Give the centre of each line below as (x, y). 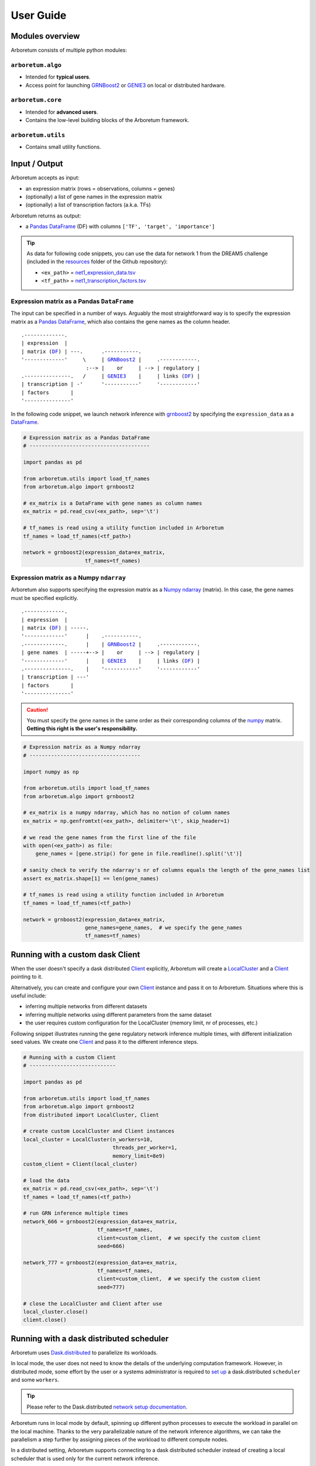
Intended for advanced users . (62, 112)
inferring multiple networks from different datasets (86, 1006)
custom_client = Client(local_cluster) (80, 1164)
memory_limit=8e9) (139, 1156)
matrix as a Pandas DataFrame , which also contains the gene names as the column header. (121, 321)
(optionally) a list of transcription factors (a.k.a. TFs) (88, 205)
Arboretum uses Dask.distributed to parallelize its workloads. (84, 1352)
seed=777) (111, 1287)
